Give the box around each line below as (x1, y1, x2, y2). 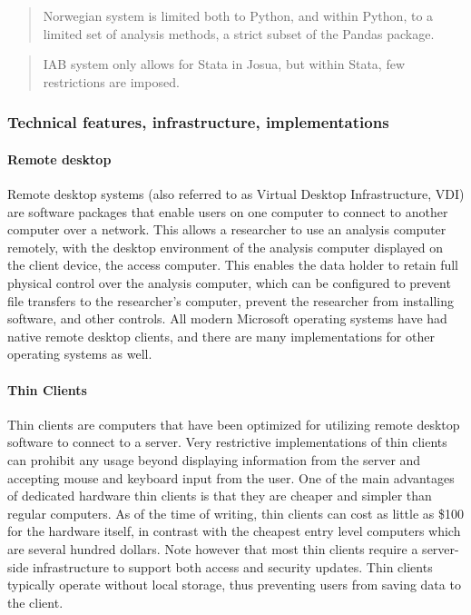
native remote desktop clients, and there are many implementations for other (7, 326, 435, 345)
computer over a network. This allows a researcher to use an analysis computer (7, 220, 446, 239)
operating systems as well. (7, 344, 152, 363)
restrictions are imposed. (43, 72, 180, 91)
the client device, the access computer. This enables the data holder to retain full (7, 255, 458, 274)
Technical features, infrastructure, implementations (7, 111, 389, 134)
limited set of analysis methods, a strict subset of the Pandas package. (43, 24, 435, 43)
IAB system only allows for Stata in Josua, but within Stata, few (43, 55, 405, 74)
